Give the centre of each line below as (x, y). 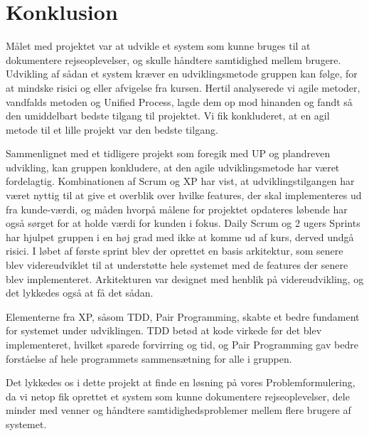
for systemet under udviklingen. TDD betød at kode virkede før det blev (164, 330)
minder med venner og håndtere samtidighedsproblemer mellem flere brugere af (178, 410)
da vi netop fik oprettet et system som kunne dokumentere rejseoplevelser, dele (178, 396)
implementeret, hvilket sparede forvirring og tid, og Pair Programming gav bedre (182, 344)
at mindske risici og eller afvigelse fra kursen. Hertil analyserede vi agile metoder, (183, 87)
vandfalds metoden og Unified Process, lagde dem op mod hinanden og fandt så (179, 101)
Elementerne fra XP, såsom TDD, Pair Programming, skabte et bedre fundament (183, 316)
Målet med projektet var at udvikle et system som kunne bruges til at (158, 46)
